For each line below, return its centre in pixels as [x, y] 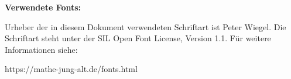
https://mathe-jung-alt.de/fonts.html [71, 69]
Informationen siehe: [41, 49]
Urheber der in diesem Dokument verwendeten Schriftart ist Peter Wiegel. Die [145, 26]
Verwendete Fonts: [43, 7]
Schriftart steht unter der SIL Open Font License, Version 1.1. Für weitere [138, 38]
